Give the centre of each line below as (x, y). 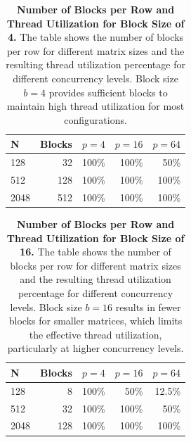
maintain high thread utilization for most (95, 106)
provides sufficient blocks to (108, 92)
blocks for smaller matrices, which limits (95, 321)
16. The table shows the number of (95, 252)
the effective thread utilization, (95, 334)
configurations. (95, 119)
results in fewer (148, 307)
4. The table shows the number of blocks (96, 37)
